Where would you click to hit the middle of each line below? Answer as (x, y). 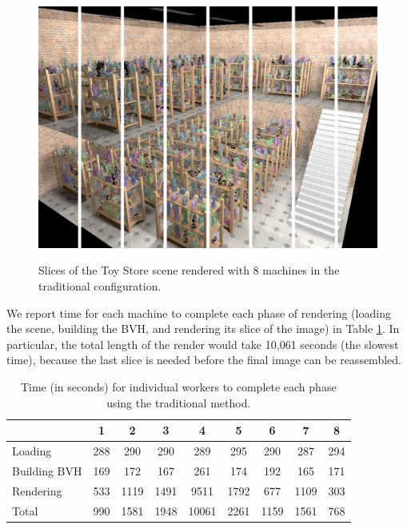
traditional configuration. (100, 286)
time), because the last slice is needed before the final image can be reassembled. (204, 360)
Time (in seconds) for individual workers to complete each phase (178, 387)
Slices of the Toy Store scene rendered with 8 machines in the (189, 270)
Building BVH (47, 470)
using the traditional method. (179, 402)
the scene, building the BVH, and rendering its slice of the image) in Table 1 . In (203, 329)
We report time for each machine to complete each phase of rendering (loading (199, 313)
